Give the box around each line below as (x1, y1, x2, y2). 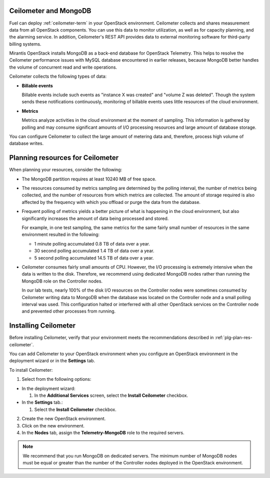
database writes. (9, 140, 44, 146)
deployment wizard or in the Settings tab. (9, 358, 95, 364)
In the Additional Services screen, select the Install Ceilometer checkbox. (34, 392, 188, 398)
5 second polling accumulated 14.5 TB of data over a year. (34, 255, 154, 261)
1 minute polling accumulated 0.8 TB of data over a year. (34, 241, 150, 247)
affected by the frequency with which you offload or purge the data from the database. (21, 199, 201, 205)
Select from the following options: (21, 376, 91, 382)
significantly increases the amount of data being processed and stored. (21, 215, 169, 221)
